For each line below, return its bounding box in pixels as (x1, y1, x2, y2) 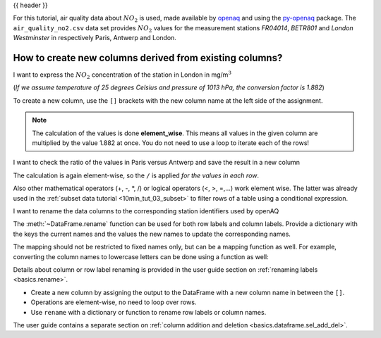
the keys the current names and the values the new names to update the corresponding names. (13, 230, 291, 238)
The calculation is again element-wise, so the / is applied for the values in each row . (13, 171, 260, 180)
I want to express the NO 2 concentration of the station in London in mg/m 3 (13, 70, 232, 80)
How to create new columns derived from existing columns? (13, 51, 283, 63)
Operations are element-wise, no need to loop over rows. (30, 298, 197, 306)
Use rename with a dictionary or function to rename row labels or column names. (30, 308, 267, 316)
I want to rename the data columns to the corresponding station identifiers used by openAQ (13, 206, 279, 215)
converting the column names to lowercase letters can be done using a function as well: (13, 252, 269, 261)
